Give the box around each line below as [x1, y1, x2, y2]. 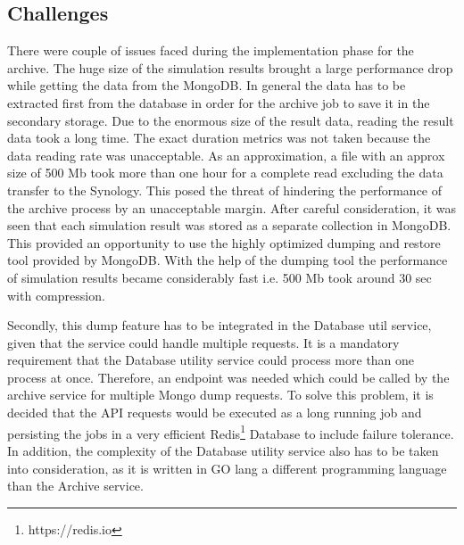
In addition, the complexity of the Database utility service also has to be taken [7, 441, 439, 459]
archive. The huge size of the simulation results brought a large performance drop [7, 58, 453, 77]
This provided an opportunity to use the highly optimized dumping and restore [7, 233, 441, 252]
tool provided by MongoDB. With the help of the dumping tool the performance [7, 251, 448, 269]
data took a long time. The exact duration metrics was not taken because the [7, 128, 431, 147]
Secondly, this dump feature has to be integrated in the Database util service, [7, 316, 432, 334]
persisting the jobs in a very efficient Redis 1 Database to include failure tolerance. [7, 421, 454, 442]
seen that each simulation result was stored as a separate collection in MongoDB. [7, 216, 452, 235]
